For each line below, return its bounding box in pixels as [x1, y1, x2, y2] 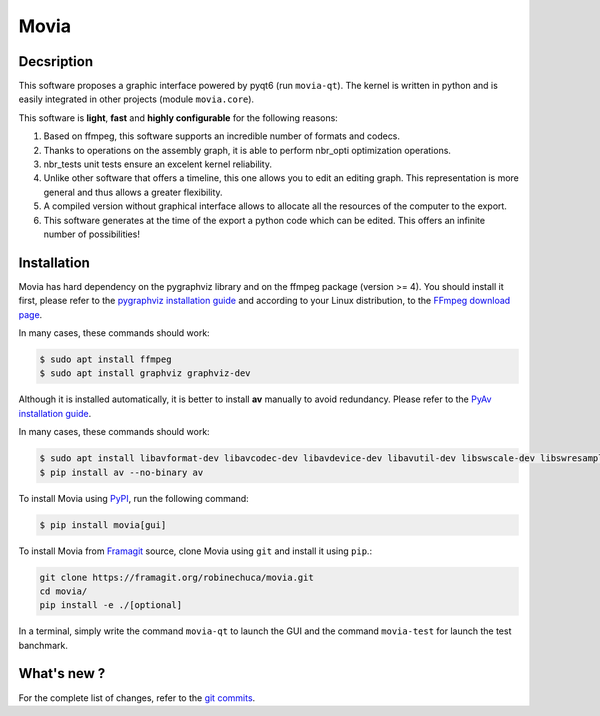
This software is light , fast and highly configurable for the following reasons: [18, 111, 339, 124]
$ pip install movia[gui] [39, 519, 167, 530]
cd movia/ [39, 585, 88, 597]
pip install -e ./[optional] [39, 600, 183, 611]
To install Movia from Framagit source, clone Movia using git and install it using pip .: [18, 545, 373, 557]
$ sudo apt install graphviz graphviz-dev [39, 368, 251, 379]
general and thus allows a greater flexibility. [43, 186, 224, 198]
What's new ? [18, 665, 106, 682]
